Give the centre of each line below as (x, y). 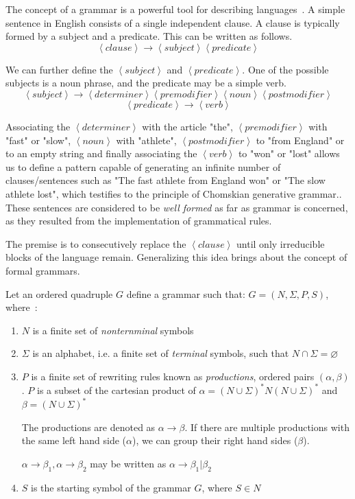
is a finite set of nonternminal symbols (113, 330)
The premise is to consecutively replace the (96, 243)
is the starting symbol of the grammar (111, 487)
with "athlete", (146, 140)
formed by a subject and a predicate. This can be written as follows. (149, 36)
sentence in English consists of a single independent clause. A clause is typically (173, 22)
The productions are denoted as (88, 427)
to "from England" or (300, 140)
